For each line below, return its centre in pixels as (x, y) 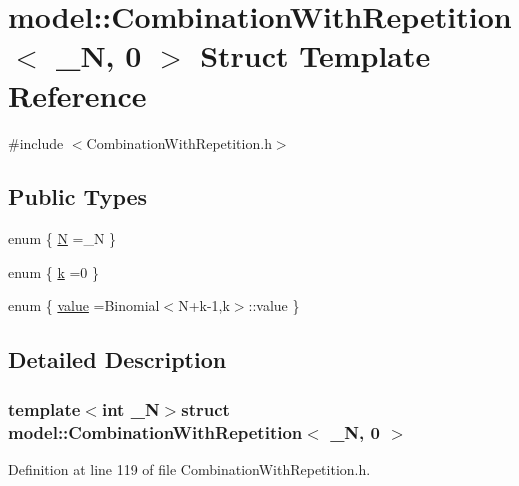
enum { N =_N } (62, 238)
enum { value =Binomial (84, 305)
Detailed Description (117, 359)
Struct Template (315, 55)
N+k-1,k (204, 305)
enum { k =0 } (54, 271)
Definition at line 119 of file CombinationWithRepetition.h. (189, 469)
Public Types (78, 196)
